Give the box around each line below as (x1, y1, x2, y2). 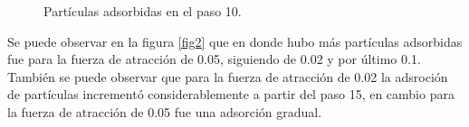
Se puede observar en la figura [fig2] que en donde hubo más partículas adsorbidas (7, 32, 463, 50)
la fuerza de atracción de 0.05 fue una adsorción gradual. (7, 102, 322, 121)
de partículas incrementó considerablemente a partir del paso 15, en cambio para (7, 85, 455, 104)
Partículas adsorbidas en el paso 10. (43, 2, 242, 20)
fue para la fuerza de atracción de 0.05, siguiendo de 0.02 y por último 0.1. (7, 50, 421, 68)
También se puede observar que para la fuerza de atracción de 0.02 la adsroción (7, 67, 448, 86)
